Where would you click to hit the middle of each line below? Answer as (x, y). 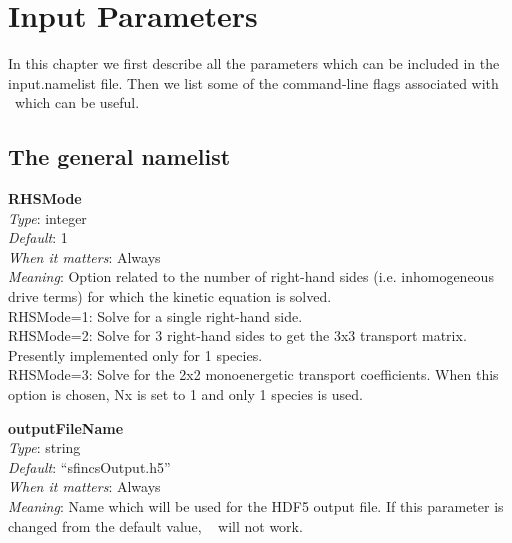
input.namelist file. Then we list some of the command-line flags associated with (253, 82)
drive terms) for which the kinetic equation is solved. (170, 296)
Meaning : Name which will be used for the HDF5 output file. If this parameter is (256, 506)
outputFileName (66, 427)
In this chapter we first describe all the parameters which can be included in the (254, 63)
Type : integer (47, 217)
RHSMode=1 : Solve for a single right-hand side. (155, 315)
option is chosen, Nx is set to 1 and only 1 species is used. (185, 394)
